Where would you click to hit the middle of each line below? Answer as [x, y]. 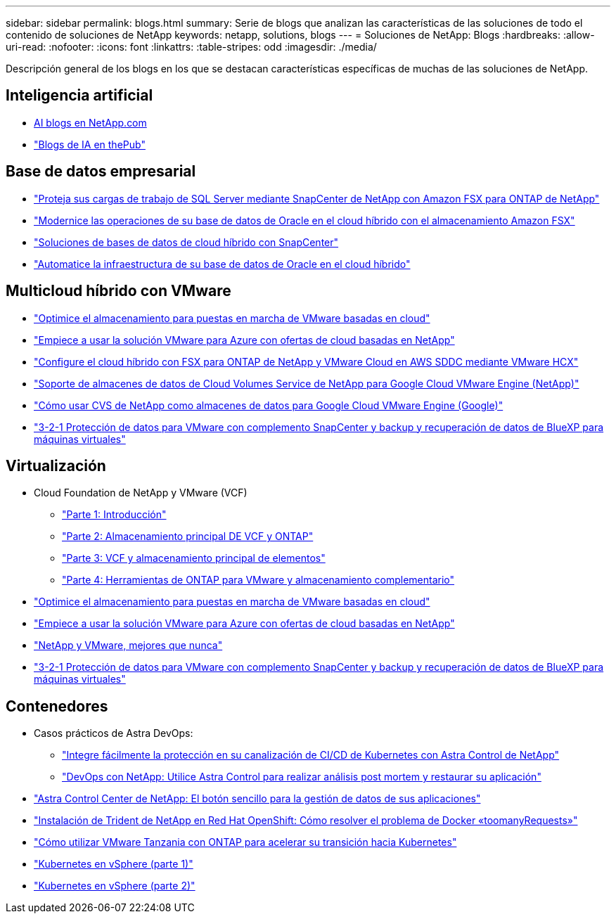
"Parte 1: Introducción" [114, 515]
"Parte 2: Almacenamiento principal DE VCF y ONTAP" [188, 536]
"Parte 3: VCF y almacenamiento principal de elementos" [194, 558]
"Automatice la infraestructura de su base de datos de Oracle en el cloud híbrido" [222, 264]
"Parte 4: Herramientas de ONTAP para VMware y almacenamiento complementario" [258, 580]
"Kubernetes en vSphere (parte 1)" [114, 864]
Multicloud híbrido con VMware [118, 291]
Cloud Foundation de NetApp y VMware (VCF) [141, 493]
